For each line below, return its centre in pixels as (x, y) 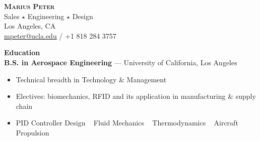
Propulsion (32, 132)
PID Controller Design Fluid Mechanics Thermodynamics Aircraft (127, 123)
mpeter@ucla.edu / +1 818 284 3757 (60, 35)
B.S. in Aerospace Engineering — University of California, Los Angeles (121, 62)
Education (22, 52)
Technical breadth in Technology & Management (91, 79)
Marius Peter (29, 6)
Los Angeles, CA (30, 26)
